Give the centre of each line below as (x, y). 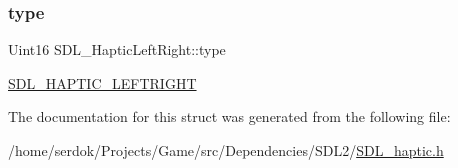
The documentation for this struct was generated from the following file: (229, 116)
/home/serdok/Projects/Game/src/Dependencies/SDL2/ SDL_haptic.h (226, 150)
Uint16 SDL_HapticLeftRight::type (117, 49)
